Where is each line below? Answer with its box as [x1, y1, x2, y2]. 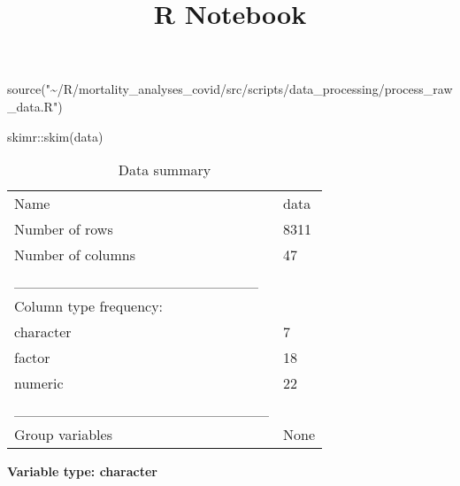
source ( [7, 80, 46, 98]
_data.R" [7, 96, 58, 115]
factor [14, 347, 50, 368]
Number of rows [14, 219, 113, 240]
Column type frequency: [14, 296, 164, 317]
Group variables [14, 424, 112, 445]
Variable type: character [7, 462, 158, 481]
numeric [14, 373, 64, 394]
